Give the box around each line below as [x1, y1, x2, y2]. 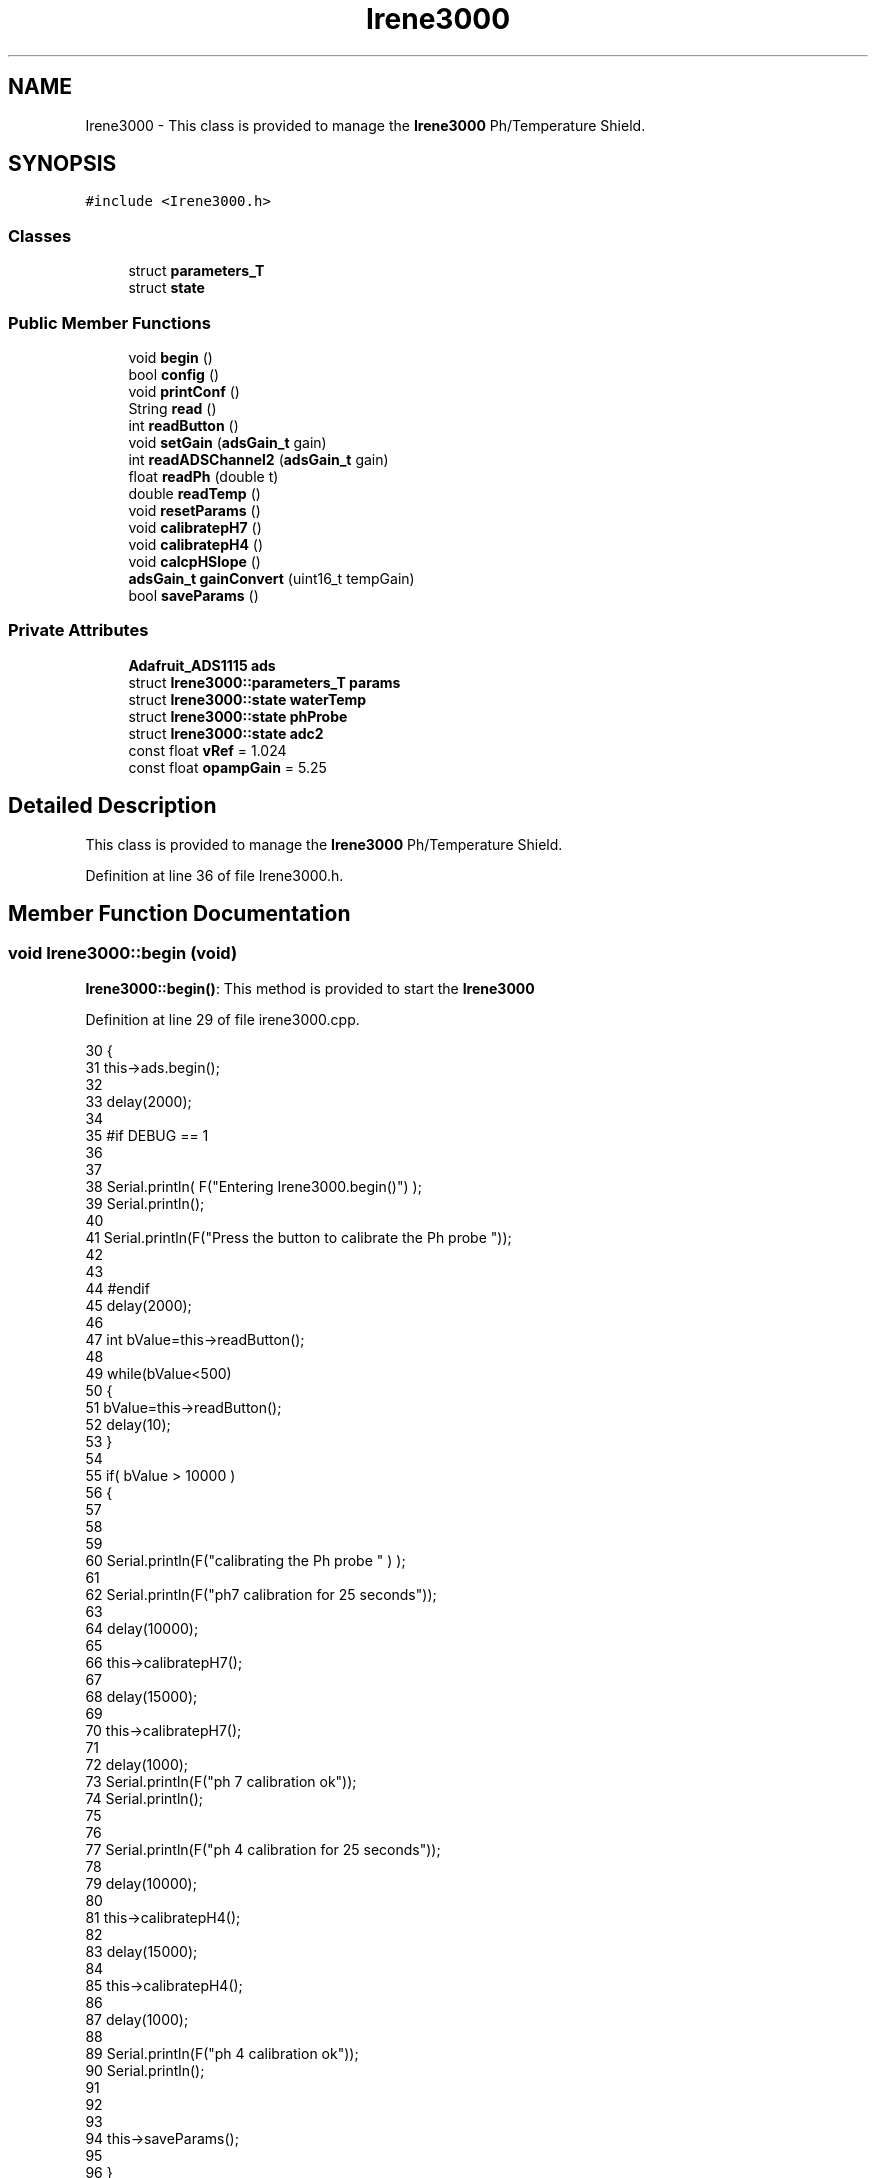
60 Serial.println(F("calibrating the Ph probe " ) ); [85, 1551, 406, 1569]
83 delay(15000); [85, 1942, 198, 1960]
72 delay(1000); [85, 1755, 189, 1773]
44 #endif [85, 1279, 150, 1297]
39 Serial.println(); [85, 1194, 205, 1212]
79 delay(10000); [85, 1874, 197, 1892]
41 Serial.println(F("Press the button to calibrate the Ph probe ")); [85, 1228, 512, 1246]
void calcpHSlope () [128, 552, 261, 570]
